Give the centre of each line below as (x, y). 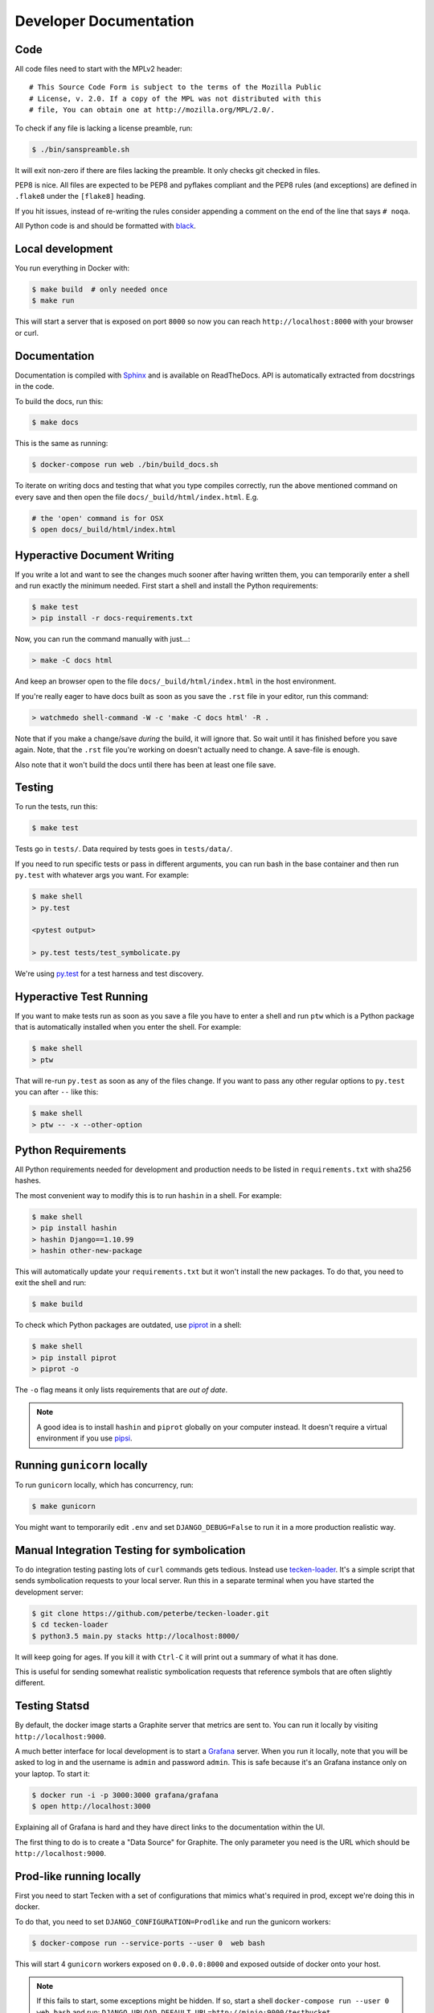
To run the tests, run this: (56, 807)
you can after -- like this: (57, 1092)
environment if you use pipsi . (84, 1438)
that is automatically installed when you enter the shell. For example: (128, 1027)
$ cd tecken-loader (70, 1625)
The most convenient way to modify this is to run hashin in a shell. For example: (148, 1195)
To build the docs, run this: (59, 401)
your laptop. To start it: (52, 1773)
